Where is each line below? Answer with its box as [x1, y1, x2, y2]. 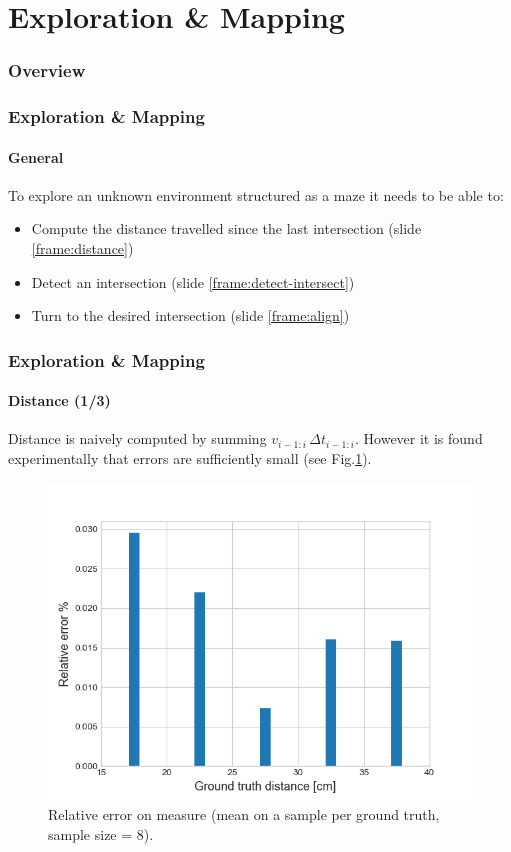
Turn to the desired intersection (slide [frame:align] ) [31, 305, 350, 326]
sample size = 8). [48, 823, 154, 844]
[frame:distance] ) [31, 238, 134, 259]
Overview [8, 58, 86, 83]
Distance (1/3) [8, 390, 111, 411]
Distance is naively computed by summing [8, 428, 267, 449]
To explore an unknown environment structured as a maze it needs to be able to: [8, 184, 504, 205]
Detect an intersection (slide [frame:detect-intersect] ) [31, 271, 355, 292]
